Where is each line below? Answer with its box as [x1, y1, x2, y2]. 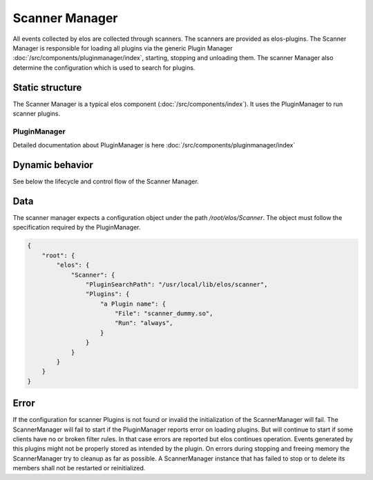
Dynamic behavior [12, 159, 93, 171]
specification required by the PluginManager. [12, 223, 141, 232]
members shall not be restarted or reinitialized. [12, 464, 146, 472]
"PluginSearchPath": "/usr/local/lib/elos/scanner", [85, 280, 268, 288]
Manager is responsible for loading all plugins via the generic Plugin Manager [12, 44, 233, 52]
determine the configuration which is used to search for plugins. [12, 63, 195, 72]
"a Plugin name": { [100, 299, 166, 308]
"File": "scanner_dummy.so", [114, 310, 213, 317]
